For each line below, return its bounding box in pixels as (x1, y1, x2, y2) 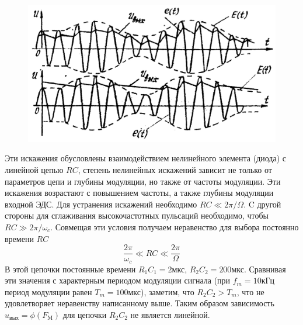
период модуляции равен (5, 285, 92, 298)
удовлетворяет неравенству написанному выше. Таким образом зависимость (5, 297, 274, 309)
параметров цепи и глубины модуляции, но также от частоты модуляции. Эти (5, 175, 281, 187)
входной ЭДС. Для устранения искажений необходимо (5, 198, 197, 210)
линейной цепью (5, 163, 64, 175)
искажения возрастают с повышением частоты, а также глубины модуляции (5, 186, 274, 199)
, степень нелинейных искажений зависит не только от (78, 163, 272, 175)
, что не (236, 285, 264, 298)
